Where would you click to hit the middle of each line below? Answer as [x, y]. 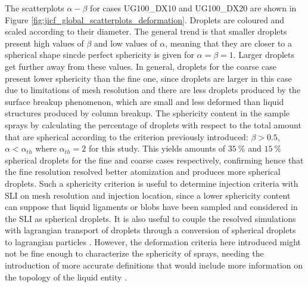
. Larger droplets [264, 55]
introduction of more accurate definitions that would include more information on [154, 265]
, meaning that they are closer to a [229, 43]
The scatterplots [35, 8]
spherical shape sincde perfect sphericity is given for [99, 55]
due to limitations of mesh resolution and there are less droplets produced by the [153, 90]
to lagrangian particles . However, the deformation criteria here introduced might [153, 241]
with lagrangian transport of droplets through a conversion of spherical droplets [150, 230]
